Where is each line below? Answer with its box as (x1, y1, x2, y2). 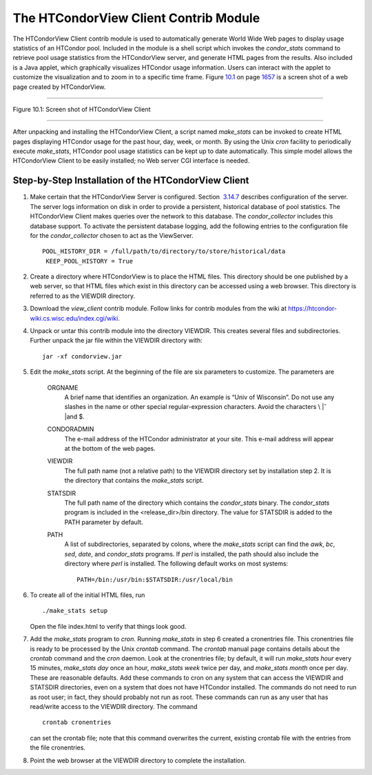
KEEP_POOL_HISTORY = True (45, 257, 134, 265)
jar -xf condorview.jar (42, 352, 123, 360)
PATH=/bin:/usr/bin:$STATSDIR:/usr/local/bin (76, 576, 234, 583)
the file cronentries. (30, 743, 86, 752)
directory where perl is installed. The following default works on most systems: (64, 559, 289, 568)
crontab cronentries (42, 718, 112, 727)
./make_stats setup (42, 607, 108, 615)
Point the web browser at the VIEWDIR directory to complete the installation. (30, 756, 247, 765)
